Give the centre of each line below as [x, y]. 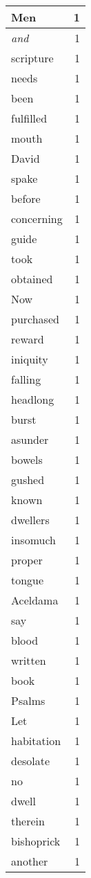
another [30, 861]
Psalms [28, 700]
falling [26, 379]
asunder [30, 439]
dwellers [30, 520]
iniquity [30, 359]
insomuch [33, 540]
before [26, 198]
